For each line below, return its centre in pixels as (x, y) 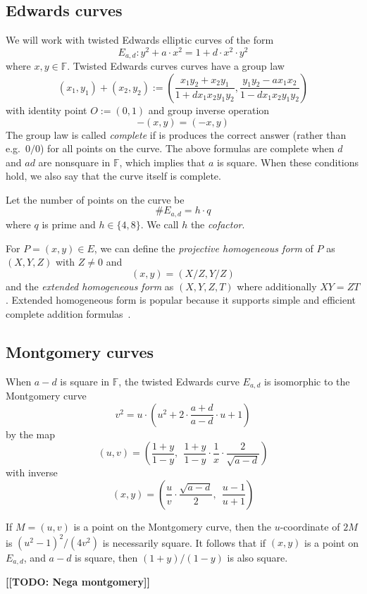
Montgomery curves (80, 351)
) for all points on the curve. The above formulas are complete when (187, 148)
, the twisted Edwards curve (179, 381)
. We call (160, 224)
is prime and (69, 224)
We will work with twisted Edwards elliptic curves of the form (140, 40)
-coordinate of (310, 526)
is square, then (106, 558)
